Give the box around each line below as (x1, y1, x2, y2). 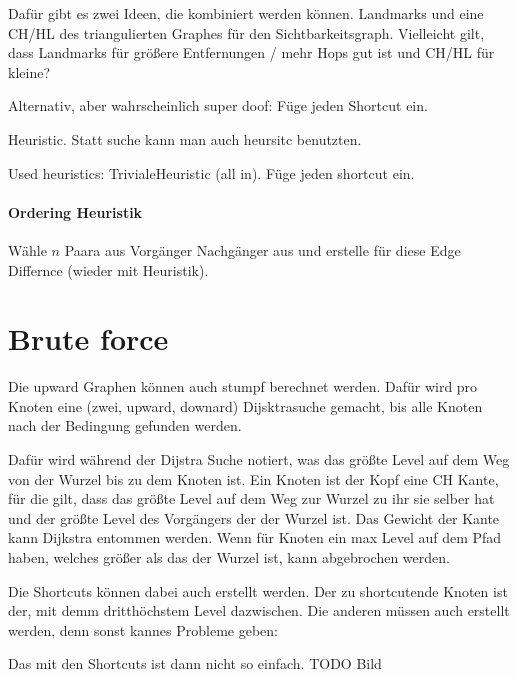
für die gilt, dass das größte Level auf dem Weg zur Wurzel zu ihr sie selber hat (8, 488, 495, 509)
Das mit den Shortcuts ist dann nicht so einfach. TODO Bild (8, 653, 382, 674)
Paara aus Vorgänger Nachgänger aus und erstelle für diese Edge (64, 239, 461, 260)
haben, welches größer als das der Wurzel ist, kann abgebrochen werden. (8, 547, 450, 568)
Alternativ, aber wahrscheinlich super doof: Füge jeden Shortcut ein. (8, 95, 428, 116)
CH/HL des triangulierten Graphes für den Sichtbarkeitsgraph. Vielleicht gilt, (8, 22, 485, 43)
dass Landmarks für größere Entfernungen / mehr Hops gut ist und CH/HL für (8, 42, 495, 63)
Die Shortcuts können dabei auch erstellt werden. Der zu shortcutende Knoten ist (8, 580, 508, 601)
